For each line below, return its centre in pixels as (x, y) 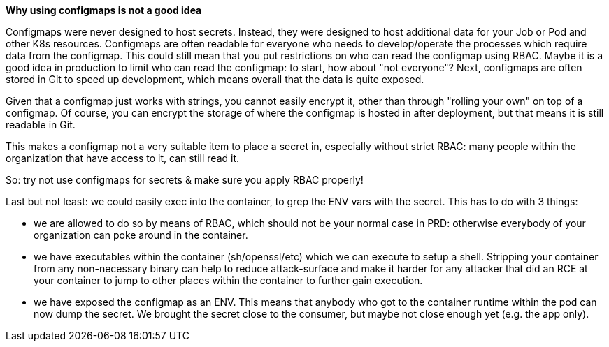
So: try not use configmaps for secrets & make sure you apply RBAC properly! (185, 180)
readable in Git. (41, 125)
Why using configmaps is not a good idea (104, 10)
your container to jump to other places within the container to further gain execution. (228, 280)
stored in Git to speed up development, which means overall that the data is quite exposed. (215, 79)
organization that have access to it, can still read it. (123, 158)
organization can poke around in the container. (141, 235)
